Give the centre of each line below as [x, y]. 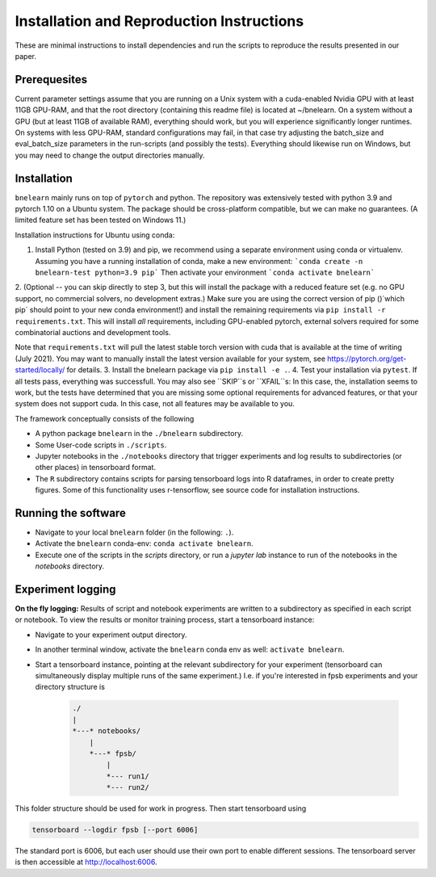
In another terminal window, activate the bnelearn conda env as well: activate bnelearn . [190, 649]
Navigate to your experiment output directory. [111, 635]
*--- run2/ [128, 788]
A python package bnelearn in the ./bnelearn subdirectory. [139, 434]
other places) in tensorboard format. [96, 468]
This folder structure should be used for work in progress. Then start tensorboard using [161, 808]
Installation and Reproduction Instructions [159, 21]
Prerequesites [51, 80]
